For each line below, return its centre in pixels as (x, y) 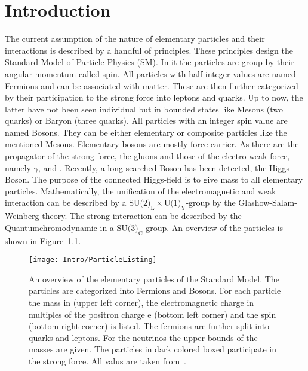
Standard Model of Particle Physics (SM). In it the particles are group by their (150, 62)
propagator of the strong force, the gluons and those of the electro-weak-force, (147, 156)
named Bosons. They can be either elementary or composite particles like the (146, 132)
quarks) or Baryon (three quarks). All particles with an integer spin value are (146, 121)
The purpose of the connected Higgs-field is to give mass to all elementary (167, 179)
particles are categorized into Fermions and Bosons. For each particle (155, 291)
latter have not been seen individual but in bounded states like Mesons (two (144, 109)
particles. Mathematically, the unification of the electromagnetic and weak (141, 191)
